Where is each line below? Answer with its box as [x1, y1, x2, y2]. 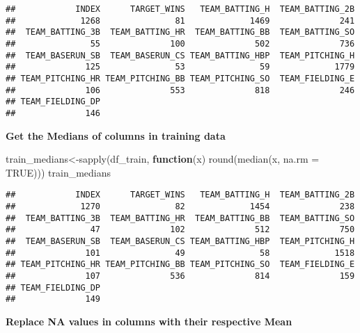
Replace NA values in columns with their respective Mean [6, 314, 292, 328]
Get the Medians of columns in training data [6, 128, 226, 143]
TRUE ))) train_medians [6, 165, 111, 179]
